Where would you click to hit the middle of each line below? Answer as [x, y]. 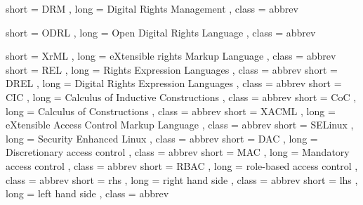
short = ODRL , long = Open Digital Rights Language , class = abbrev [161, 32]
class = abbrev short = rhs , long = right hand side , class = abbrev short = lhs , [182, 179]
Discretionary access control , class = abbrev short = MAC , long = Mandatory [178, 152]
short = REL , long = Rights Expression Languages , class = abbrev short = [172, 69]
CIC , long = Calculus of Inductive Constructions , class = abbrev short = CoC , [181, 97]
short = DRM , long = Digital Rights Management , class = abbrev [152, 8]
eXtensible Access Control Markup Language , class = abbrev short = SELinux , [180, 125]
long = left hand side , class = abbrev [87, 193]
